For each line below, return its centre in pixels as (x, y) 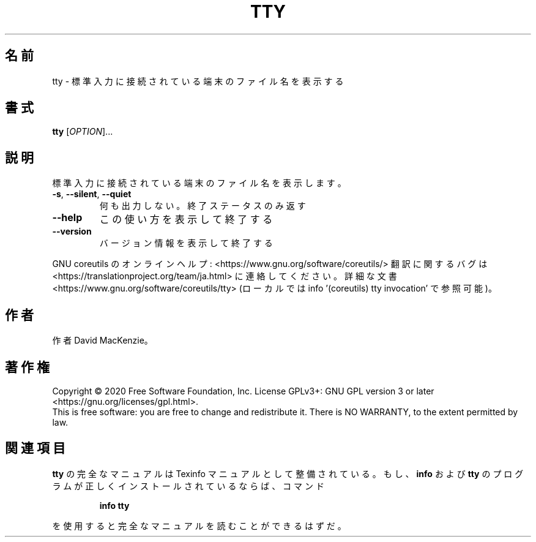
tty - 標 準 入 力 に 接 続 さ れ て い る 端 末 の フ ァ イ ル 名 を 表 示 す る (198, 81)
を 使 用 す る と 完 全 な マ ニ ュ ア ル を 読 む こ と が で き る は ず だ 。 (199, 525)
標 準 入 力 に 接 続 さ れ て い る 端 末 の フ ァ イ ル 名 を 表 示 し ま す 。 (199, 183)
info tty (114, 505)
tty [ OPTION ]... (83, 132)
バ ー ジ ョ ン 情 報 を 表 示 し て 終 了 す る (186, 243)
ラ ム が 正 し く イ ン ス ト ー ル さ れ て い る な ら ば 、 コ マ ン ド (188, 486)
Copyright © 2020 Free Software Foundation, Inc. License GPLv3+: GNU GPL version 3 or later (243, 391)
